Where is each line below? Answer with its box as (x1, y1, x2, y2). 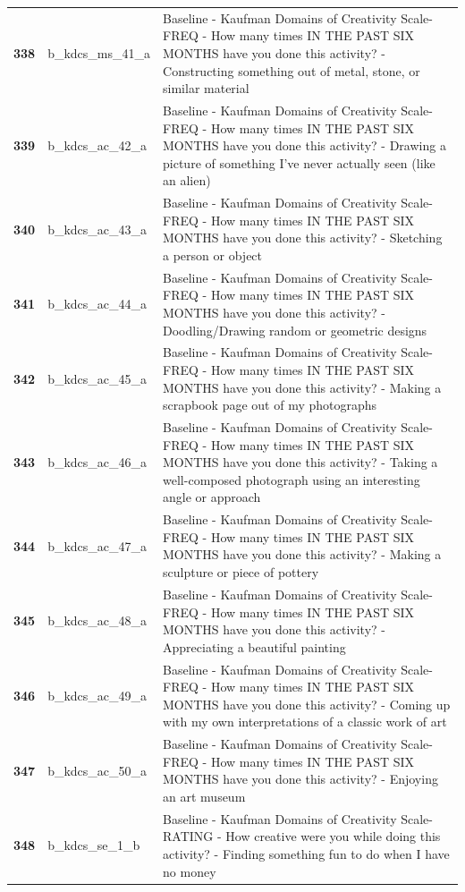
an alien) (163, 171, 211, 190)
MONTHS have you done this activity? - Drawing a (163, 136, 446, 155)
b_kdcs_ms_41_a (47, 43, 151, 62)
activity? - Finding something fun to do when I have (163, 844, 450, 862)
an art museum (163, 786, 246, 805)
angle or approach (163, 488, 261, 506)
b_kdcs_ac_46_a (47, 453, 148, 471)
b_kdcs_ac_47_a (47, 536, 148, 555)
